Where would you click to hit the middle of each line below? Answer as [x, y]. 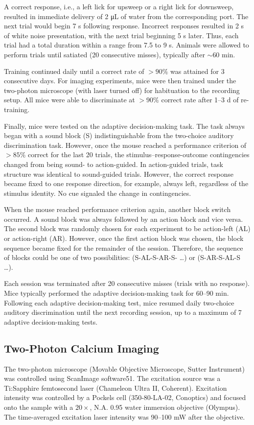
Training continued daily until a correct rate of [74, 71]
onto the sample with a [39, 407]
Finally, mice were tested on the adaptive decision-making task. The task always [125, 126]
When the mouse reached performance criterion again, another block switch [117, 209]
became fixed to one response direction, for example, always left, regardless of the [126, 183]
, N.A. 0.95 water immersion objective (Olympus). [165, 407]
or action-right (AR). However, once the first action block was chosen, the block [124, 238]
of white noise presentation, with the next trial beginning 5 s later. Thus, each [121, 35]
